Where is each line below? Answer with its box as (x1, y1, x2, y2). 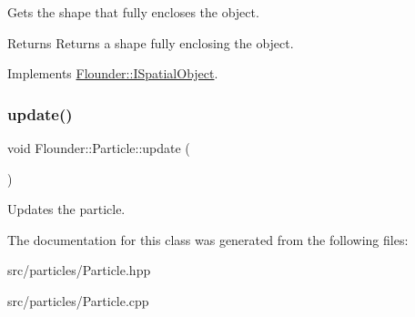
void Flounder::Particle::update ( (7, 138, 190, 157)
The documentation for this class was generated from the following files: (7, 230, 409, 249)
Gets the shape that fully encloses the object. (7, 3, 259, 21)
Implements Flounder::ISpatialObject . (7, 64, 218, 83)
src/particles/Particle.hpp (7, 261, 151, 280)
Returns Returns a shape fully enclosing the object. (7, 33, 294, 52)
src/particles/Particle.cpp (7, 291, 149, 310)
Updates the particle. (7, 199, 126, 219)
